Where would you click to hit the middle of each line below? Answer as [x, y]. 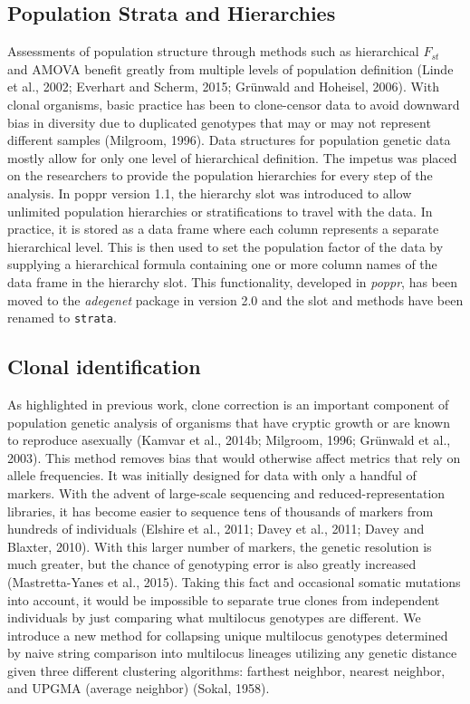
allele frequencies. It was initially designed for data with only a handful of [212, 475]
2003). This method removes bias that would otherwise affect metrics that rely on [234, 457]
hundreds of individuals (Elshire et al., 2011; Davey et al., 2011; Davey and [216, 529]
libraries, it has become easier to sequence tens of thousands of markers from [221, 511]
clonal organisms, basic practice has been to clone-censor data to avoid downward [234, 104]
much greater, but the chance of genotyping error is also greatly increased [212, 564]
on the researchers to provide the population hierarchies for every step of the [220, 175]
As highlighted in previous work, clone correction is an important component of [228, 404]
